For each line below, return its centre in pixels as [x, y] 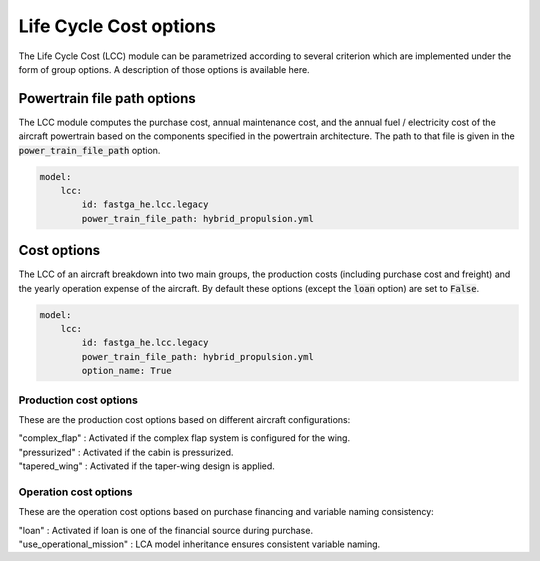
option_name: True [126, 371]
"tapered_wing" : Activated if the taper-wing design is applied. [146, 466]
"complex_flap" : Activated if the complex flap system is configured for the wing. [184, 438]
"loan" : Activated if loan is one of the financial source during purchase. [166, 530]
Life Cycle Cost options [117, 26]
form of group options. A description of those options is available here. [164, 69]
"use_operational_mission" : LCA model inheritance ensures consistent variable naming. [199, 544]
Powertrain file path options [107, 98]
